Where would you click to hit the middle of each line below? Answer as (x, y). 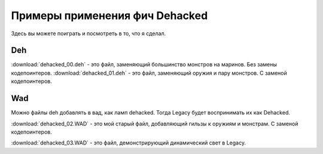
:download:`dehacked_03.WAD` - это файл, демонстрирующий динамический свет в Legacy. (129, 143)
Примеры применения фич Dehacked (109, 16)
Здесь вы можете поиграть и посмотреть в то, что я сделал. (89, 33)
